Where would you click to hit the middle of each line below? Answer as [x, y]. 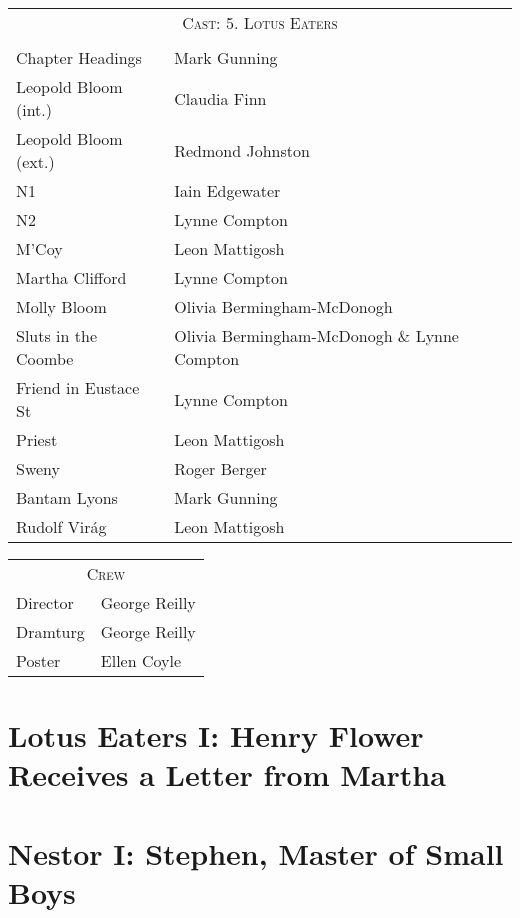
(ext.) [35, 161]
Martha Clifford [71, 277]
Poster [38, 660]
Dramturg [50, 631]
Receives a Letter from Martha [227, 774]
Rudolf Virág [61, 526]
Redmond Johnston [242, 150]
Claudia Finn [220, 98]
